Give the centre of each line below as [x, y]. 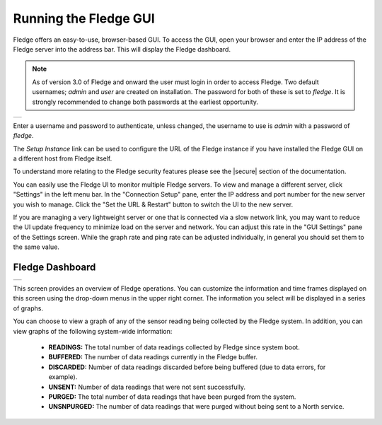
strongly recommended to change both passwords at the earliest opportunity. [145, 102]
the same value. [36, 247]
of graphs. [28, 308]
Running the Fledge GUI [84, 18]
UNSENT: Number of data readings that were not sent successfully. [147, 387]
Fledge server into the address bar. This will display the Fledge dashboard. [122, 49]
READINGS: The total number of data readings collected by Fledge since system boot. [174, 347]
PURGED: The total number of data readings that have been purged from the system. [172, 397]
